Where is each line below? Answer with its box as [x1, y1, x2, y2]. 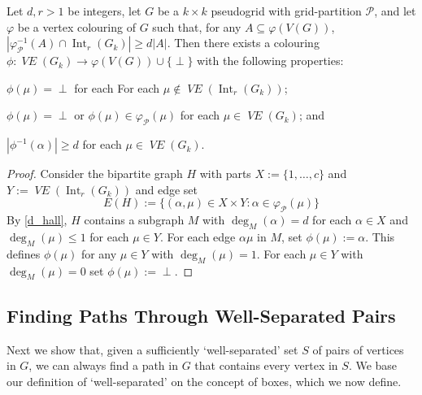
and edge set [135, 180, 198, 197]
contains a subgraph [84, 211, 185, 228]
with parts [199, 165, 251, 182]
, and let [374, 2, 416, 19]
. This [365, 228, 395, 245]
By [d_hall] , [7, 211, 67, 228]
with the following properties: [197, 52, 344, 69]
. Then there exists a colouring [167, 34, 320, 51]
